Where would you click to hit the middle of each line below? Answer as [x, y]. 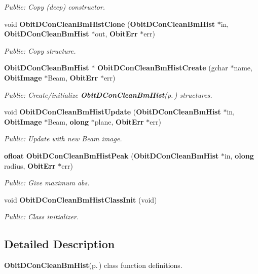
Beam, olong [68, 121]
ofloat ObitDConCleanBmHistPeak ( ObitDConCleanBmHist [112, 155]
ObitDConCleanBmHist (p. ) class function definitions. [93, 265]
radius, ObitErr [30, 165]
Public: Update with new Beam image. [63, 139]
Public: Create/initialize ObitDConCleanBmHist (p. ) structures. [108, 94]
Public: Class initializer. [42, 217]
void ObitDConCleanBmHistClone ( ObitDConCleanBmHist [110, 24]
